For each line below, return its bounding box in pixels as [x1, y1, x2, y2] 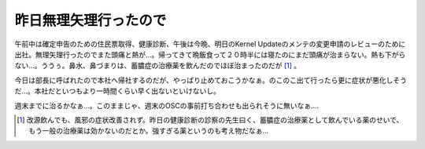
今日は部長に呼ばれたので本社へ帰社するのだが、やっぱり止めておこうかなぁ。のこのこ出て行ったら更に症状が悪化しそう [14, 75, 408, 85]
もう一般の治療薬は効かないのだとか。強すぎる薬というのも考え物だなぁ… [28, 126, 269, 136]
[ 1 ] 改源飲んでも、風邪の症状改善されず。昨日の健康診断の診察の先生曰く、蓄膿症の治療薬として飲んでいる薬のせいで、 [17, 114, 404, 125]
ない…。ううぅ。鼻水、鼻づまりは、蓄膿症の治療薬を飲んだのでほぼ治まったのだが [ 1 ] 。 [14, 61, 301, 71]
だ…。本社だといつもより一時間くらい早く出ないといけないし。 [14, 86, 220, 96]
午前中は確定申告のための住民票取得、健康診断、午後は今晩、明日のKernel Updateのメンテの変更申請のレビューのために [14, 39, 406, 49]
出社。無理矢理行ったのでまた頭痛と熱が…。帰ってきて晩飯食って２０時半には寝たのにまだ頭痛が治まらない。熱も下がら [14, 49, 406, 59]
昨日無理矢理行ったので [14, 12, 167, 29]
